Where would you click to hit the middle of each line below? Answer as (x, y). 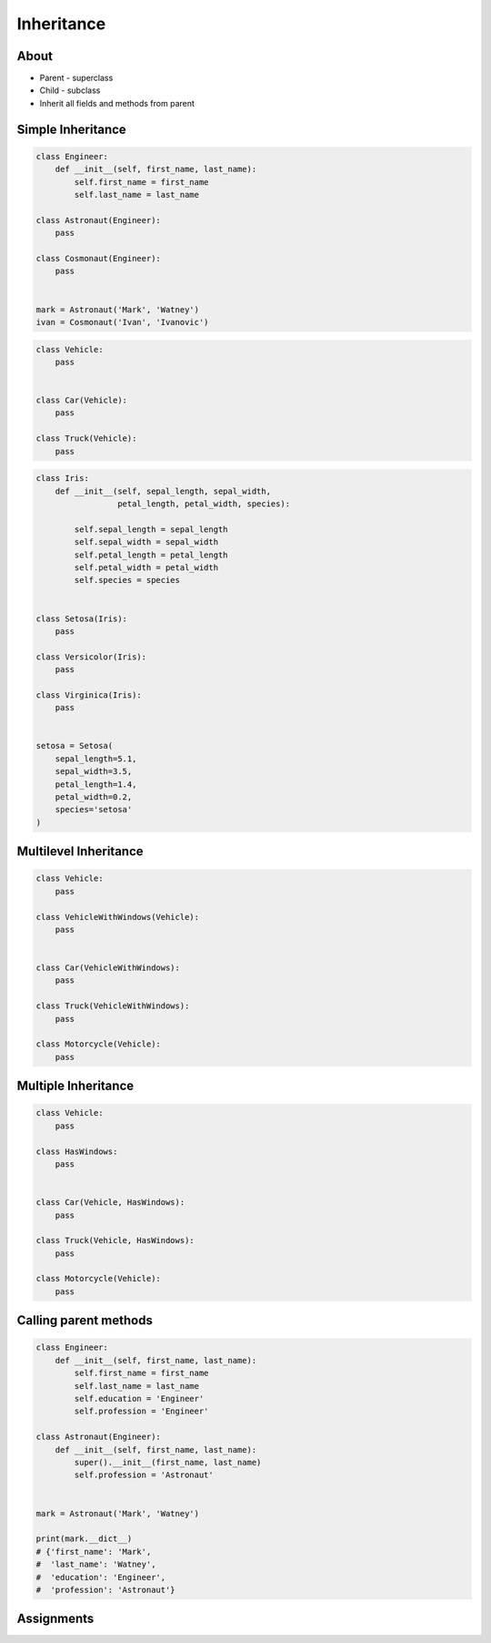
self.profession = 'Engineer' (141, 1411)
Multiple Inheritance (75, 1086)
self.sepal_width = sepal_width (146, 542)
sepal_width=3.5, (94, 771)
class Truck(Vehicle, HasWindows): (115, 1240)
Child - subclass (70, 90)
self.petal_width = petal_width (146, 567)
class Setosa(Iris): (81, 618)
